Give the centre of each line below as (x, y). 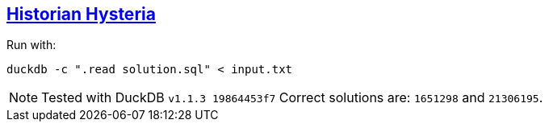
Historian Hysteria (81, 14)
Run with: (31, 45)
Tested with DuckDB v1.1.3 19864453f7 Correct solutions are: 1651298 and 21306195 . (292, 98)
